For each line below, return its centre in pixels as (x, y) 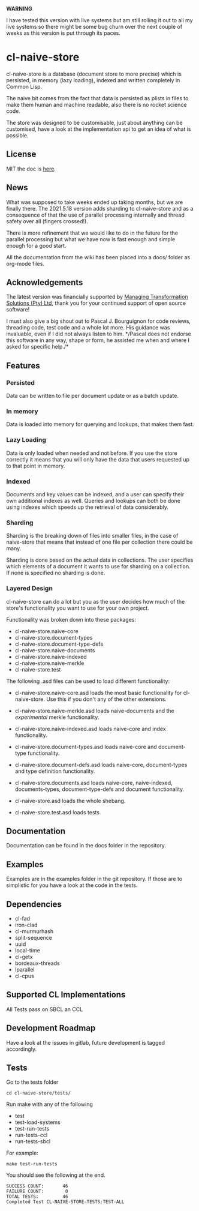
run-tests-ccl (31, 1135)
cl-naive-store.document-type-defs (59, 644)
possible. (17, 135)
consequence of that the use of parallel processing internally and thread (95, 215)
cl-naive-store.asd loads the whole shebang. (70, 801)
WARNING (19, 9)
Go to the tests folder (32, 1082)
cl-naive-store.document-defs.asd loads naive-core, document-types (101, 765)
